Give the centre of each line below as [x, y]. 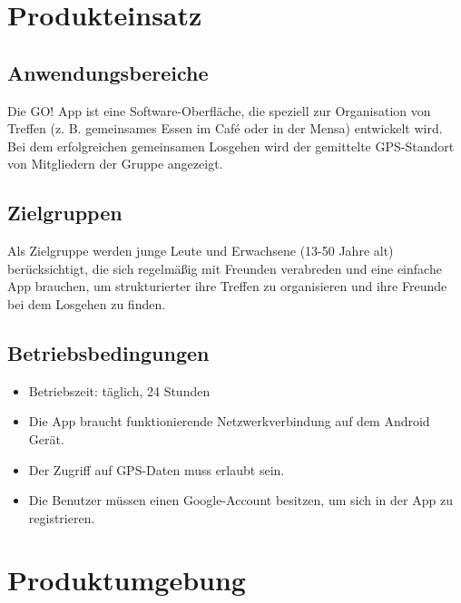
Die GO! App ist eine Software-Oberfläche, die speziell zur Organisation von [219, 110]
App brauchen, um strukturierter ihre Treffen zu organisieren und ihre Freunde [227, 286]
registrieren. [62, 517]
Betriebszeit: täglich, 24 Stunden [119, 390]
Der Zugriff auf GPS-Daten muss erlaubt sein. [157, 469]
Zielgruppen [65, 213]
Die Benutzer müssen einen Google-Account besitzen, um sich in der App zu [240, 500]
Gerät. [46, 438]
